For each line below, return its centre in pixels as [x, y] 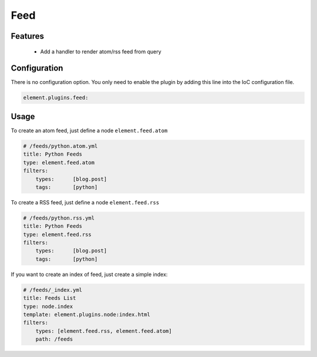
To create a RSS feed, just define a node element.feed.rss [85, 202]
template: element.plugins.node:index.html [87, 314]
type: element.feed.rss [58, 234]
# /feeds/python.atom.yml [60, 146]
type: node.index [48, 306]
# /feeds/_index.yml [53, 290]
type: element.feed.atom [59, 162]
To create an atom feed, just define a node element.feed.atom [89, 130]
